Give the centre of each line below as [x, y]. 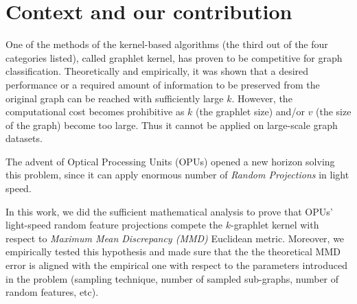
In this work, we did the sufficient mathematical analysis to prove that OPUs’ [169, 211]
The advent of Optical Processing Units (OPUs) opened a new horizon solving [170, 161]
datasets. [24, 138]
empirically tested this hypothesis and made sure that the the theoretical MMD [173, 252]
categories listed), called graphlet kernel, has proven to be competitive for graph [174, 57]
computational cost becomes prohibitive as [95, 112]
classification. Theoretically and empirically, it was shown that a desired [157, 71]
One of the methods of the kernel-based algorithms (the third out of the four [167, 44]
